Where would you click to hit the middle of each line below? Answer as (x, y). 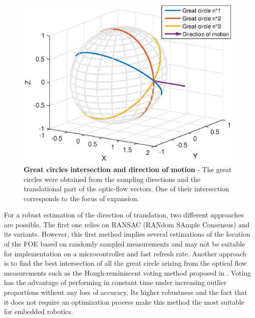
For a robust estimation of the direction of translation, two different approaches (124, 215)
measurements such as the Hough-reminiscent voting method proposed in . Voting (127, 272)
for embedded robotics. (39, 311)
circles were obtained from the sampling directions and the (112, 179)
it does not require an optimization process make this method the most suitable (124, 301)
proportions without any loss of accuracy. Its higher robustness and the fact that (126, 292)
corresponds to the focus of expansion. (81, 198)
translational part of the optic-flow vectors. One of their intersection (127, 189)
